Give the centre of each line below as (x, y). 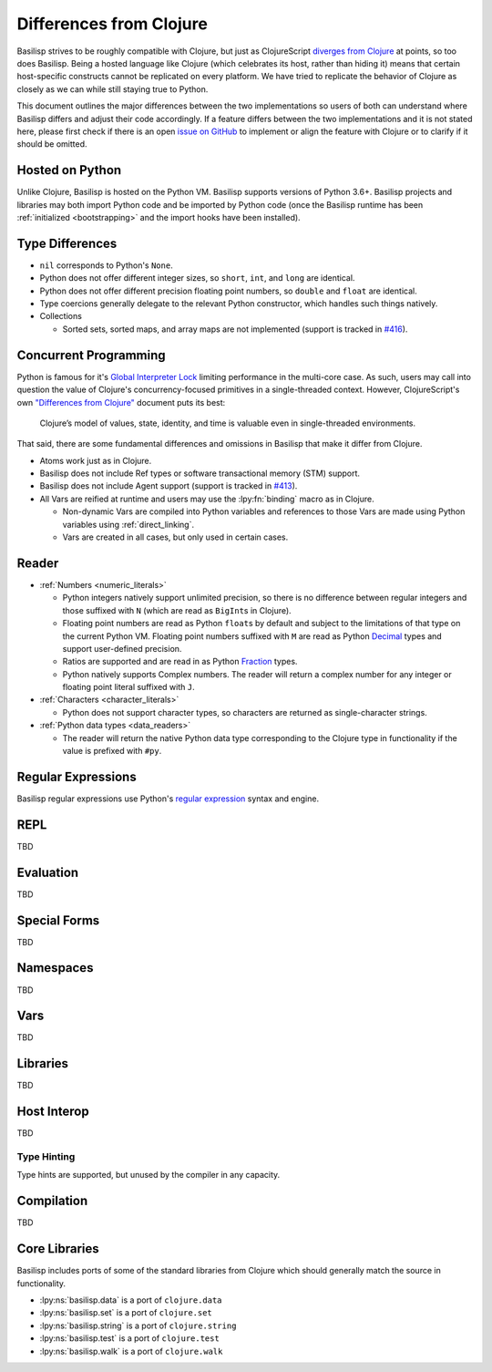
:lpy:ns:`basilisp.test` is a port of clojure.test (130, 1338)
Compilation (52, 1201)
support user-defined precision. (122, 648)
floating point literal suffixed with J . (128, 687)
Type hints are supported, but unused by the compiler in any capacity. (149, 1175)
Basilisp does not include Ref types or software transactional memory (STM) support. (200, 473)
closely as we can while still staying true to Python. (113, 89)
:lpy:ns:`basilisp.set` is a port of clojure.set (126, 1313)
